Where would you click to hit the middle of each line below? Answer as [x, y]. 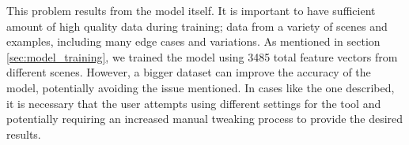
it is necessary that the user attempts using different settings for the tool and [194, 103]
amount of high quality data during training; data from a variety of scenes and [197, 26]
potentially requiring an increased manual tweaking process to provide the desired [205, 119]
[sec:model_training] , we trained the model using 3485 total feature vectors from [202, 56]
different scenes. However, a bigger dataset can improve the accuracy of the [189, 72]
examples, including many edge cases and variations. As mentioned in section [193, 41]
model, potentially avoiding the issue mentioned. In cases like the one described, [201, 87]
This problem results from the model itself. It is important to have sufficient [191, 10]
